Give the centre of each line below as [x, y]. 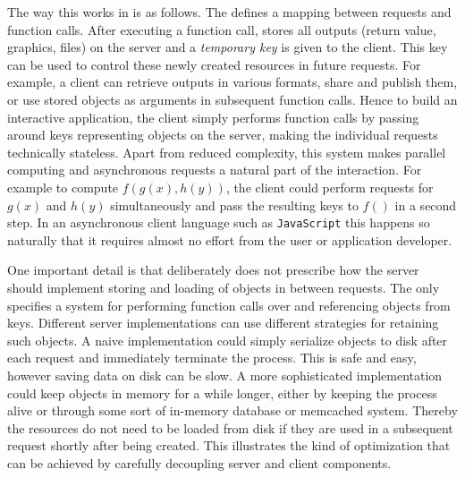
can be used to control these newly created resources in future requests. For [214, 64]
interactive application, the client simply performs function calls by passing [213, 117]
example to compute [63, 187]
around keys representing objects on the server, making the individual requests [223, 135]
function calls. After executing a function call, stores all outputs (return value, [222, 29]
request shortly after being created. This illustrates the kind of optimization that [229, 445]
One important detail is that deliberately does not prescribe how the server [213, 270]
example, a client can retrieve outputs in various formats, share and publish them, [232, 82]
